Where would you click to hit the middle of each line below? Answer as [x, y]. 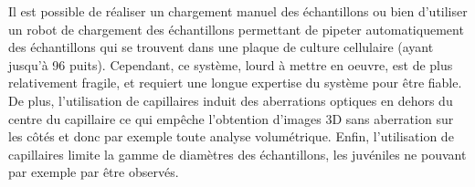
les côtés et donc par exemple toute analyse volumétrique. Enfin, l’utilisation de [231, 136]
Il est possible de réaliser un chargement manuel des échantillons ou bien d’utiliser [238, 11]
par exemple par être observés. [94, 172]
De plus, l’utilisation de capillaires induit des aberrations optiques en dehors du [231, 100]
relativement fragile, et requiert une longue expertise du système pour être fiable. [235, 83]
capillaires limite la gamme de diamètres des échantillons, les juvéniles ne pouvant [237, 154]
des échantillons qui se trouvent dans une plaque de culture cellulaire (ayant [221, 47]
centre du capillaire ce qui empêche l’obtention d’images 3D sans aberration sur [231, 118]
